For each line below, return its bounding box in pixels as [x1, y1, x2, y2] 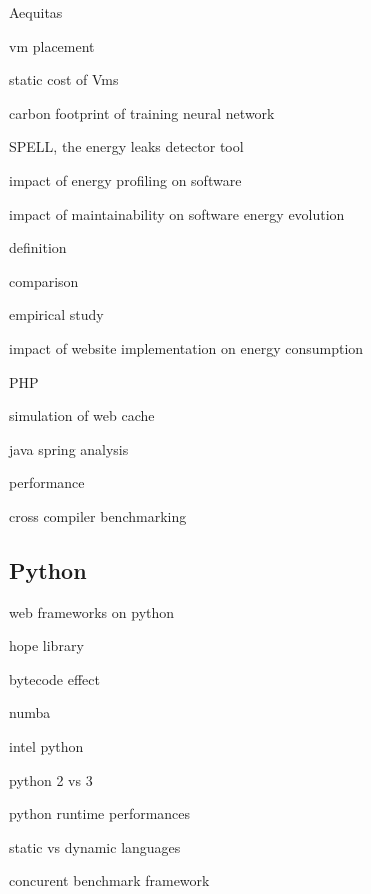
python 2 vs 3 [9, 769, 93, 790]
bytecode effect [9, 668, 100, 689]
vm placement [9, 35, 95, 56]
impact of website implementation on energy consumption [9, 337, 364, 358]
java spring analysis [9, 438, 129, 459]
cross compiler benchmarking [9, 505, 187, 526]
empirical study [9, 304, 104, 325]
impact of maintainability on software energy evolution [9, 203, 345, 224]
